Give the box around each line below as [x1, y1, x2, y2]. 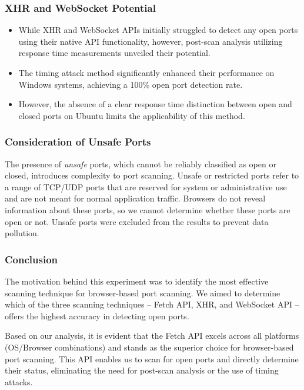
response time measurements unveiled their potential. [18, 47, 211, 59]
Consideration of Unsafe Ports [5, 134, 151, 149]
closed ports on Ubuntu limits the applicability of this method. [18, 109, 245, 121]
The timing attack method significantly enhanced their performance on [18, 67, 275, 78]
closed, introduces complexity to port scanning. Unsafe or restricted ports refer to [5, 169, 299, 181]
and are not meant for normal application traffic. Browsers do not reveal [5, 192, 266, 204]
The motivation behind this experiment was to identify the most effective [5, 275, 269, 287]
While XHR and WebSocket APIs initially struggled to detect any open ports [18, 24, 298, 36]
